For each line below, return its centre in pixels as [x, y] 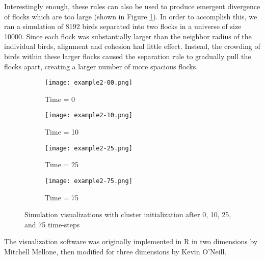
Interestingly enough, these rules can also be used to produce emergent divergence [132, 6]
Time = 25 [62, 164]
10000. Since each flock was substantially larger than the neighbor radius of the [128, 36]
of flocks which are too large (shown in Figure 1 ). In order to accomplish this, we [131, 16]
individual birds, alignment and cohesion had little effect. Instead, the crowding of [132, 46]
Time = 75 [62, 197]
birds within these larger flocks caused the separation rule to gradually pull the [128, 56]
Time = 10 [62, 132]
